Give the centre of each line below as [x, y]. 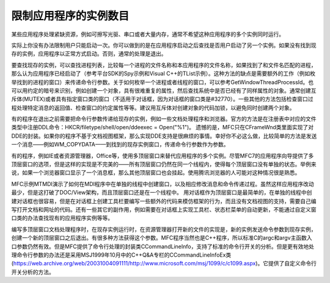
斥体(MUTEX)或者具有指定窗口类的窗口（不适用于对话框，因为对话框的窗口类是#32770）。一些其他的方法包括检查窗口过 [163, 99]
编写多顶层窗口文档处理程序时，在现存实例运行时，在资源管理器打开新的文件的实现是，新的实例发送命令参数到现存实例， [164, 229]
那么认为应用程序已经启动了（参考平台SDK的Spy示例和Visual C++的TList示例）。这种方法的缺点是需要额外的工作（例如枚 [163, 74]
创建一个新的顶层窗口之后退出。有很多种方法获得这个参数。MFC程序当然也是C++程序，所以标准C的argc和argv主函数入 [162, 238]
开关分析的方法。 [33, 272]
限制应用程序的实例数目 [70, 16]
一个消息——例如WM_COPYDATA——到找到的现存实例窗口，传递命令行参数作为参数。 [120, 145]
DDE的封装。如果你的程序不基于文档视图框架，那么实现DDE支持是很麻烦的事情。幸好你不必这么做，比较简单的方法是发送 [164, 136]
